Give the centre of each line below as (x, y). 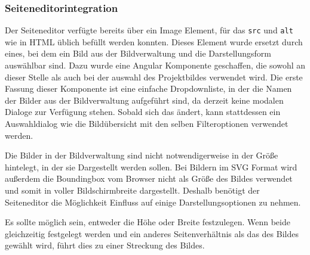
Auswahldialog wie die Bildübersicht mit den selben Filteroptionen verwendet (147, 124)
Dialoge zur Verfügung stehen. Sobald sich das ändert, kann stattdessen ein (143, 112)
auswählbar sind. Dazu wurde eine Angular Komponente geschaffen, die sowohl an (155, 65)
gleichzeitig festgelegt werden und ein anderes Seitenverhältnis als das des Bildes (152, 233)
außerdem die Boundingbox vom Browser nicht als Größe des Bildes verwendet (149, 178)
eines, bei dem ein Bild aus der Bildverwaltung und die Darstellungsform (138, 53)
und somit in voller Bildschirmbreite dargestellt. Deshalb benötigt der (132, 190)
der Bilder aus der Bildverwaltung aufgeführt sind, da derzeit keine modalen (144, 100)
